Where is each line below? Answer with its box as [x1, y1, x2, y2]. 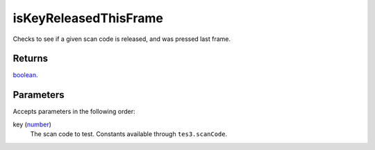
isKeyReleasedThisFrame [12, 10, 163, 26]
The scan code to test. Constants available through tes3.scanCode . [30, 130, 228, 138]
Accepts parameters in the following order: [12, 108, 135, 116]
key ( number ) [12, 120, 52, 128]
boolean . [12, 71, 38, 79]
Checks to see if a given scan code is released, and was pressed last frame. [12, 35, 231, 43]
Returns [12, 53, 49, 65]
